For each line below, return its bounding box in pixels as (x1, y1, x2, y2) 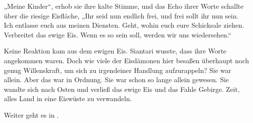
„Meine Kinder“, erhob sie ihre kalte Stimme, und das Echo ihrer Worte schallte (4, 1, 244, 11)
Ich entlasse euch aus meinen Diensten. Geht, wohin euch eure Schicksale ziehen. (4, 20, 244, 30)
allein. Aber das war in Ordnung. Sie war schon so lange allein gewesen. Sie (4, 74, 229, 85)
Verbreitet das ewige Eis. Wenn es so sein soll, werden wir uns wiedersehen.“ (4, 29, 232, 39)
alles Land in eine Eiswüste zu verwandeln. (4, 93, 132, 104)
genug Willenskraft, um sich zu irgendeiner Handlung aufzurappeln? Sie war (4, 65, 232, 75)
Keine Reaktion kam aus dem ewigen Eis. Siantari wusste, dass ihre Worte (4, 46, 227, 56)
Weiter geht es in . (4, 109, 59, 120)
